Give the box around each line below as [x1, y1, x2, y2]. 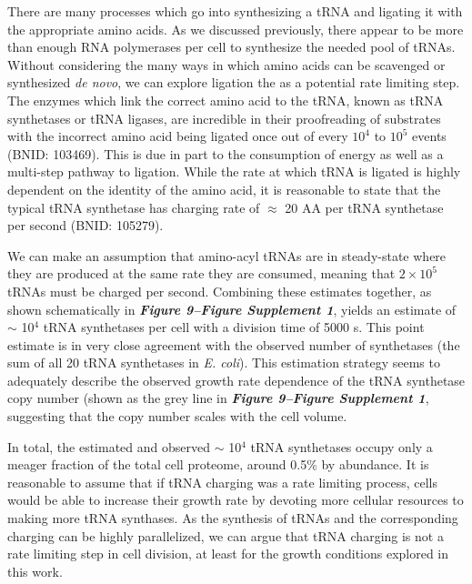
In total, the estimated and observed [7, 437, 211, 456]
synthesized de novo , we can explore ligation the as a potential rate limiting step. [7, 73, 460, 92]
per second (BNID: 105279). [7, 216, 164, 235]
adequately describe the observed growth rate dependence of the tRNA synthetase [7, 370, 466, 389]
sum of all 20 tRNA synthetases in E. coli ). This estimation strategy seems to [7, 353, 440, 372]
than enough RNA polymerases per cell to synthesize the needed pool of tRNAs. [7, 37, 456, 56]
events [412, 126, 447, 146]
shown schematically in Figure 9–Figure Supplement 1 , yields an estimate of [7, 299, 457, 318]
